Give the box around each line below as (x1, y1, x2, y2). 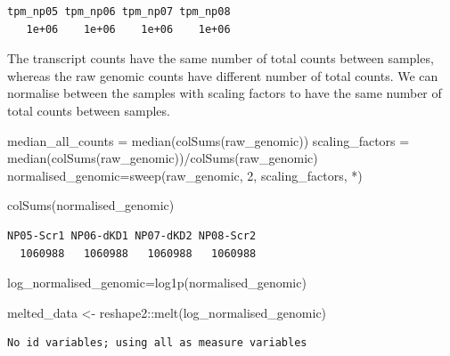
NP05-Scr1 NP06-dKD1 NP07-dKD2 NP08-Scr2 (7, 229, 257, 242)
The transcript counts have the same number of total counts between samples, (7, 49, 434, 68)
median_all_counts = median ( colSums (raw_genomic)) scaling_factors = (7, 131, 410, 150)
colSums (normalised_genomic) (7, 196, 175, 214)
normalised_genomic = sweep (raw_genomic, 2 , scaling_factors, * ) (7, 166, 363, 184)
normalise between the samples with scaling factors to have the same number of (7, 84, 442, 102)
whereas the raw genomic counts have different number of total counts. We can (7, 66, 438, 85)
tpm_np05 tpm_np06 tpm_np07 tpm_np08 (7, 5, 231, 18)
